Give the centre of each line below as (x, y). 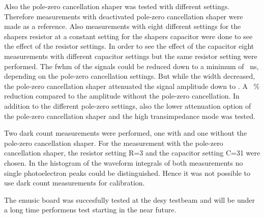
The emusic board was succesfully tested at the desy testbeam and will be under (129, 199)
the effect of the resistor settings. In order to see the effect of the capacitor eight (129, 46)
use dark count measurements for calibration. (75, 183)
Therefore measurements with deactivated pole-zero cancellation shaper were (124, 16)
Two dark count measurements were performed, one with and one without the (126, 133)
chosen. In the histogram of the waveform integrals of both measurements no (124, 162)
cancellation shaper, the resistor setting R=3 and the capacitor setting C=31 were (132, 153)
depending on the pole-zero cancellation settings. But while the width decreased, (130, 76)
